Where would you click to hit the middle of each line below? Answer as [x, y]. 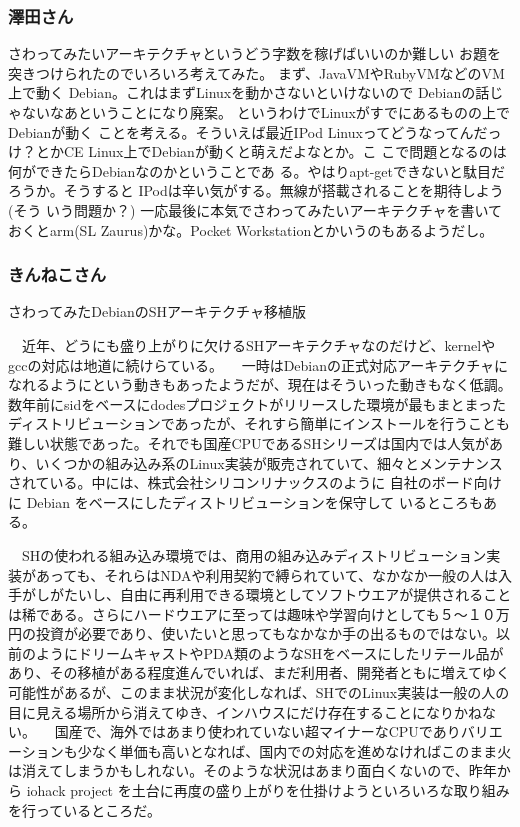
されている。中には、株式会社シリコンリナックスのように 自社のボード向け [255, 482]
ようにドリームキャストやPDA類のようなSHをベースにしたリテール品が [269, 652]
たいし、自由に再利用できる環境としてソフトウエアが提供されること [287, 594]
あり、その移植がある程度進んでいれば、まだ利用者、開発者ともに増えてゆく [259, 672]
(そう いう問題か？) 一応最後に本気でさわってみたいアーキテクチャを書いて [255, 209]
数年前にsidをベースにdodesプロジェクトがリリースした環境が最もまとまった [257, 403]
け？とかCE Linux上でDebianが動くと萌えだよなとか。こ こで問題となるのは [257, 151]
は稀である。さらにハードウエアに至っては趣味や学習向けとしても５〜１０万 [259, 613]
